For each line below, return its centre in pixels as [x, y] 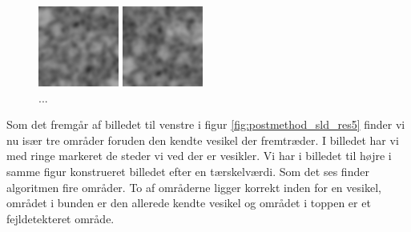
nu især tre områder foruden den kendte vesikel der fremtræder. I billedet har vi [203, 140]
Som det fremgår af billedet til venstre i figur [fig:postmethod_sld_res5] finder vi [206, 124]
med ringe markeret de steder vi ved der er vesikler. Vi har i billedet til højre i [199, 156]
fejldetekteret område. [60, 218]
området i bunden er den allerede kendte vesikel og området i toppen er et [189, 203]
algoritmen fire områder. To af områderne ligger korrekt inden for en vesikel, [194, 187]
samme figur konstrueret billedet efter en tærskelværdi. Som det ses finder [188, 171]
